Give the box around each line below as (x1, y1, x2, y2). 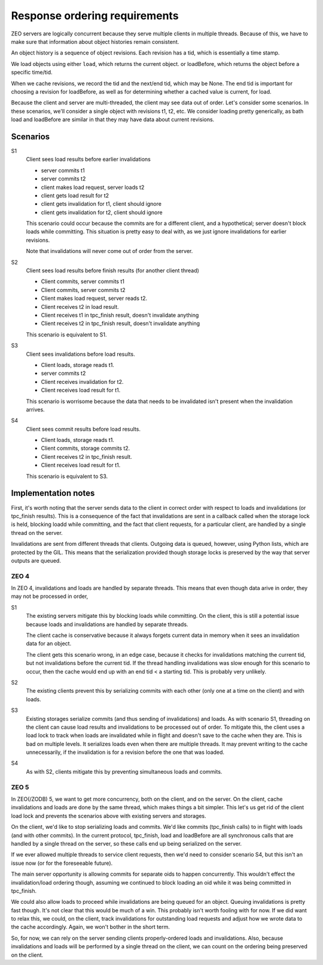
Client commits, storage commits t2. (41, 444, 130, 452)
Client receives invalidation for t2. (41, 378, 124, 385)
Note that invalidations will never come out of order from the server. (26, 248, 193, 255)
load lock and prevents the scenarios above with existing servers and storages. (11, 812, 206, 819)
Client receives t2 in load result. (41, 303, 119, 310)
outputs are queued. (11, 557, 61, 564)
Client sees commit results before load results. (26, 425, 141, 432)
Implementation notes (11, 488, 95, 498)
